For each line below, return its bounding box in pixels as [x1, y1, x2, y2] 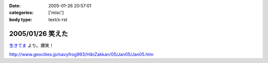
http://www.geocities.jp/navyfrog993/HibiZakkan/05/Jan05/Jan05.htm [9, 52, 154, 58]
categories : [9, 10, 34, 16]
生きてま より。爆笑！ [9, 42, 54, 48]
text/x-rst [48, 16, 67, 22]
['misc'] [48, 10, 64, 16]
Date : [9, 3, 21, 8]
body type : [9, 16, 32, 22]
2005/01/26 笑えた [9, 30, 68, 38]
